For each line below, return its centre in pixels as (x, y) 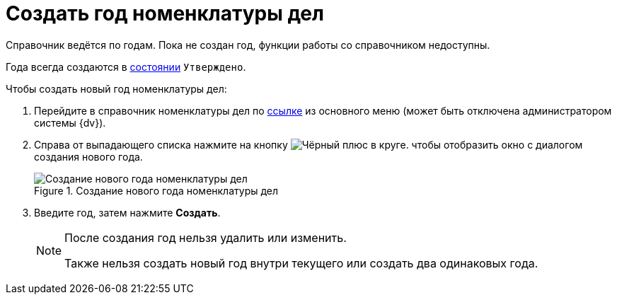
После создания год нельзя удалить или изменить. (206, 237)
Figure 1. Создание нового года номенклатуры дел (156, 190)
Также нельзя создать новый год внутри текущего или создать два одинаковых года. (301, 263)
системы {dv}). (70, 122)
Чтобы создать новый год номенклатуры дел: (116, 88)
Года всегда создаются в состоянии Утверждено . (126, 67)
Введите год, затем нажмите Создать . (127, 212)
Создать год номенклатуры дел (165, 13)
